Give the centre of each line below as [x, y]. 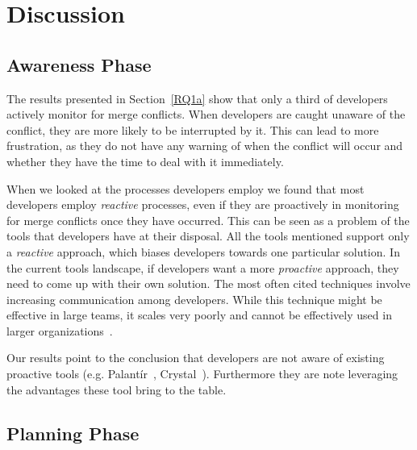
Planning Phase [73, 433]
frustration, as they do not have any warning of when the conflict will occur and [205, 146]
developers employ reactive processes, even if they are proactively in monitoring [203, 204]
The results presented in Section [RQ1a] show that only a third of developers [197, 98]
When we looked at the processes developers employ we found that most [186, 188]
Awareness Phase [79, 64]
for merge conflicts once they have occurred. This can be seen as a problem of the [208, 220]
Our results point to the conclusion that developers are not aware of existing [196, 358]
